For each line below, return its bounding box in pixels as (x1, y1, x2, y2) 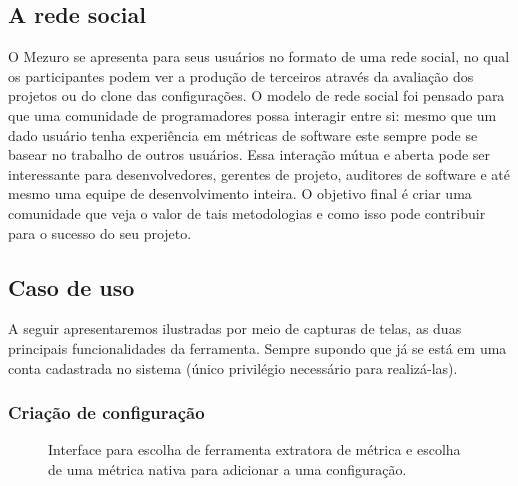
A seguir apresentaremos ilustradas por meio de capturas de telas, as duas (8, 318, 462, 339)
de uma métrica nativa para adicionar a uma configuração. (48, 458, 407, 479)
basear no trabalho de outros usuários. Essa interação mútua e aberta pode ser (8, 144, 491, 165)
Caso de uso (8, 271, 135, 302)
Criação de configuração (8, 400, 205, 425)
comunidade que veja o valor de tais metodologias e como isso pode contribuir (8, 202, 486, 223)
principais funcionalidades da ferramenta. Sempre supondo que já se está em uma (8, 337, 507, 358)
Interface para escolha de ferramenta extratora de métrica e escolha (48, 439, 461, 460)
